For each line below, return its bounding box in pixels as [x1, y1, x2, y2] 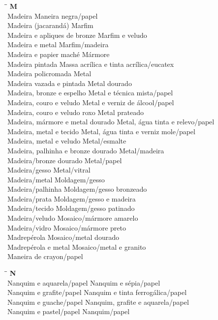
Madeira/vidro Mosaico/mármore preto [7, 222, 126, 233]
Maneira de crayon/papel [7, 251, 83, 262]
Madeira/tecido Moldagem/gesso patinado [7, 203, 135, 213]
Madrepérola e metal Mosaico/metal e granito [7, 241, 146, 252]
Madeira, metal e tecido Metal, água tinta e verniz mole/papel [7, 126, 195, 136]
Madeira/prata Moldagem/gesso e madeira [7, 193, 136, 204]
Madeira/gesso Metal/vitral [7, 165, 91, 175]
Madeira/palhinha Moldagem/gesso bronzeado [7, 184, 147, 194]
